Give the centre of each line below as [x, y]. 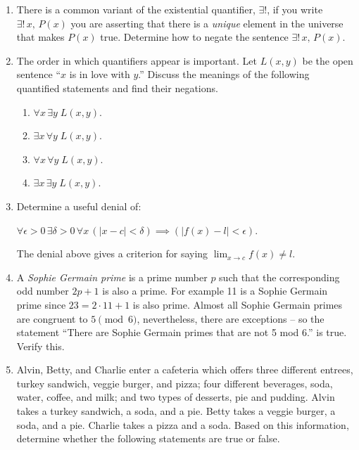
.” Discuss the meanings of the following [224, 74]
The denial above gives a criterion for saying [112, 253]
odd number [43, 291]
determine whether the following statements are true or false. [148, 438]
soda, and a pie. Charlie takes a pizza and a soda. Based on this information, [183, 424]
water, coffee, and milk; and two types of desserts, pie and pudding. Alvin [176, 397]
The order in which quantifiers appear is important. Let [137, 60]
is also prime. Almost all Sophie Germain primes [238, 304]
